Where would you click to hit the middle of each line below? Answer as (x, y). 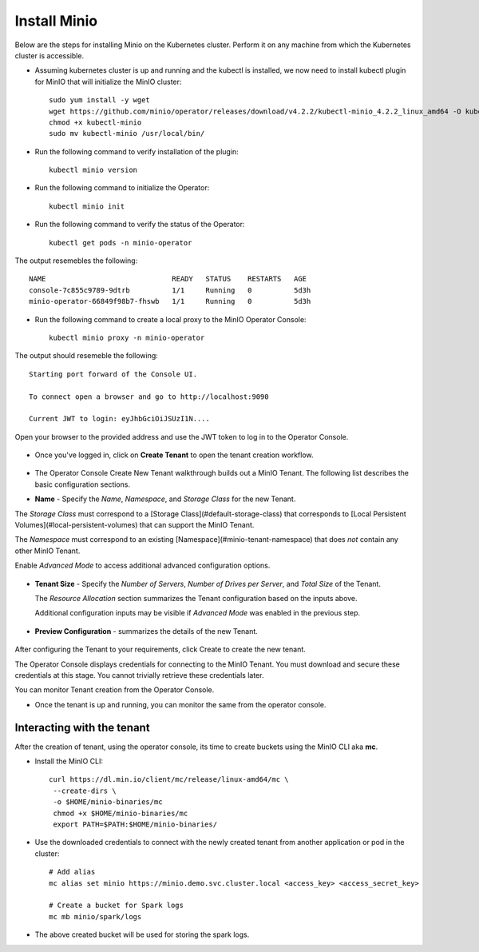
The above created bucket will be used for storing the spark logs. (142, 934)
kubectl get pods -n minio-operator (121, 243)
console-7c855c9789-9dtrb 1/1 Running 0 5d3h (170, 290)
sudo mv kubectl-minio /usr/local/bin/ (127, 133)
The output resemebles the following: (76, 261)
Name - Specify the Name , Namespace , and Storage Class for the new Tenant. (165, 499)
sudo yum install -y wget (100, 100)
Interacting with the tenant (83, 727)
